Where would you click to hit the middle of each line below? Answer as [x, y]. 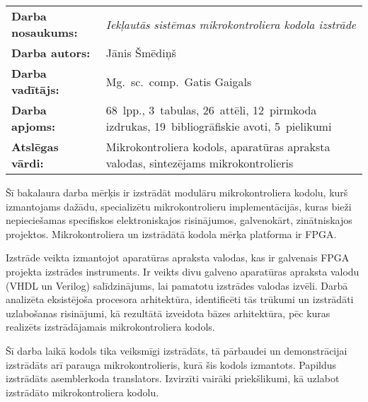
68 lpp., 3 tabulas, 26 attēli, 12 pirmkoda [211, 110]
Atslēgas [35, 147]
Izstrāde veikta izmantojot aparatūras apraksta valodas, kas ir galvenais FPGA [178, 258]
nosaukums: [45, 32]
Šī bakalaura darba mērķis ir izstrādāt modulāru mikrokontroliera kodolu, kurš [177, 192]
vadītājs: [35, 89]
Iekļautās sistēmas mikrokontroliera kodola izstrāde [231, 24]
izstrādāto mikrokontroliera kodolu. [82, 392]
